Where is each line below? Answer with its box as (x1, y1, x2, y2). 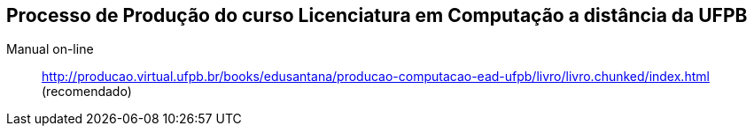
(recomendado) (42, 84, 132, 100)
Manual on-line (6, 41, 94, 57)
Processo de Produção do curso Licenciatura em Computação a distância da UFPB (6, 4, 748, 26)
